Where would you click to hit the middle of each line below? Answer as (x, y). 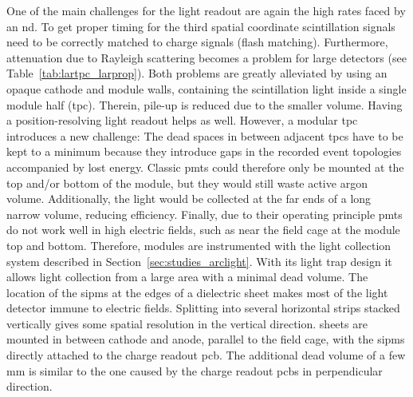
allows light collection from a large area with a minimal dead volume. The (187, 277)
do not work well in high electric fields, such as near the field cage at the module (203, 230)
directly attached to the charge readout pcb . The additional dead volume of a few (206, 355)
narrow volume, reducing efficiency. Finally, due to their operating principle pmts (205, 214)
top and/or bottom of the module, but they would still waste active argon (187, 183)
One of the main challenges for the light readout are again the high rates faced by (206, 10)
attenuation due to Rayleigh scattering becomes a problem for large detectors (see (206, 57)
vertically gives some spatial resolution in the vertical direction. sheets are (187, 323)
